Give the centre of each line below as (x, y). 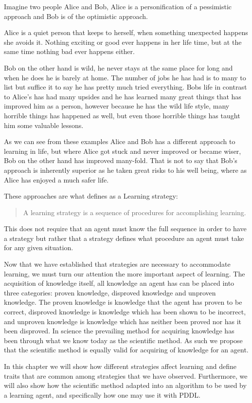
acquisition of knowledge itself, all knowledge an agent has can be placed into (119, 283)
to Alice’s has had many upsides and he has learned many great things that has (123, 96)
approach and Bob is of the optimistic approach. (76, 16)
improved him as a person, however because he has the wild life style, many (117, 106)
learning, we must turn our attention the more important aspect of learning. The (125, 273)
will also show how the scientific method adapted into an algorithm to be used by (125, 385)
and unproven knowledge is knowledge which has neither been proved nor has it (123, 321)
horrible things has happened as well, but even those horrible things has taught (122, 115)
